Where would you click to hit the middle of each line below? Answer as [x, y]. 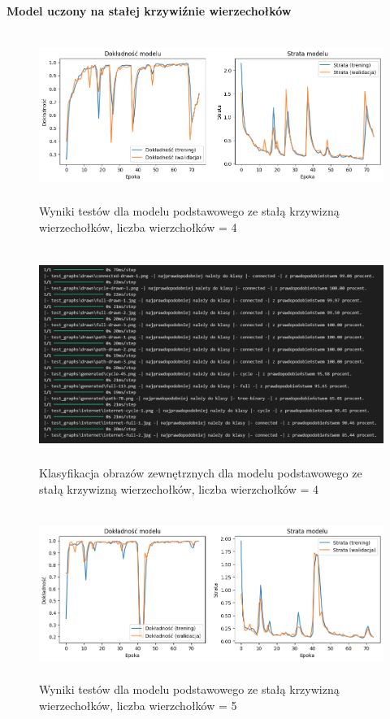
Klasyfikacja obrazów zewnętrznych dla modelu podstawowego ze [201, 473]
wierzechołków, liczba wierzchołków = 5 [138, 705]
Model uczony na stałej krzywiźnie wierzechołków [149, 11]
